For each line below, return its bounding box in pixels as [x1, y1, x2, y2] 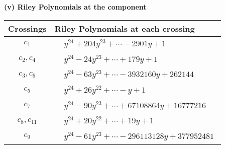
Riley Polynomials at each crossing [54, 22, 195, 34]
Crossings [8, 22, 47, 34]
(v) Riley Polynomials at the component [4, 2, 147, 12]
